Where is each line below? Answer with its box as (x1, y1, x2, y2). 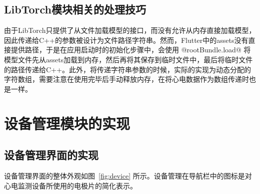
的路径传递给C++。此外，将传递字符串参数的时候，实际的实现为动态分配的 (4, 64, 251, 74)
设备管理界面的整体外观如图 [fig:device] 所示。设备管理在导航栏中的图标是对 (4, 170, 252, 181)
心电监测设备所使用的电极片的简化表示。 (4, 180, 137, 191)
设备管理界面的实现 (4, 147, 98, 163)
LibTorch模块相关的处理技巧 (4, 1, 146, 17)
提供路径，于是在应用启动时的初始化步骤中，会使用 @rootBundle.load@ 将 (10, 44, 251, 55)
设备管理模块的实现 (4, 113, 130, 133)
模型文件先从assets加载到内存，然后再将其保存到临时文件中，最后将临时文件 (4, 54, 253, 64)
